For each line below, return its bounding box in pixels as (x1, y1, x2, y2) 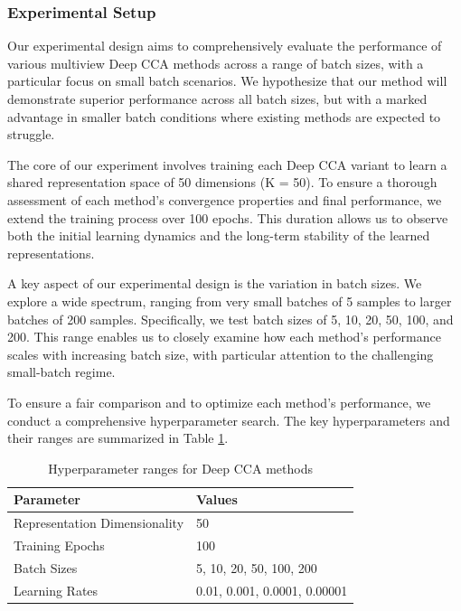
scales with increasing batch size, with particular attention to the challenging (7, 344, 434, 363)
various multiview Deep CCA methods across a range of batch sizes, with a (7, 53, 424, 72)
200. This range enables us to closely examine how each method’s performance (7, 327, 441, 346)
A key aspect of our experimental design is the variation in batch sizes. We (7, 274, 422, 293)
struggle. (7, 125, 55, 144)
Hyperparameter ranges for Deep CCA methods (48, 458, 313, 477)
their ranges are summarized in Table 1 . (7, 428, 229, 447)
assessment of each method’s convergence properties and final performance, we (7, 190, 442, 209)
